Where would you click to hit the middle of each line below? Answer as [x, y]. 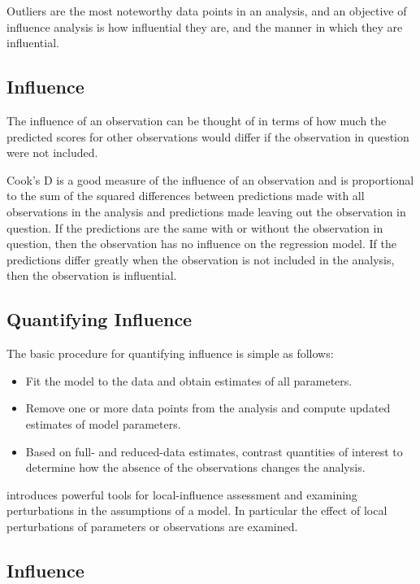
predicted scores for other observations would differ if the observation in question [208, 136]
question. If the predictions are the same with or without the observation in [195, 227]
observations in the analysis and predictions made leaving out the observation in [206, 211]
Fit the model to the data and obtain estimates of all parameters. [189, 380]
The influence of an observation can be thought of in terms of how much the [197, 120]
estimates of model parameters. [103, 423]
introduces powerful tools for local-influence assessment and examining [182, 494]
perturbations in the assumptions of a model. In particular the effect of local [197, 510]
